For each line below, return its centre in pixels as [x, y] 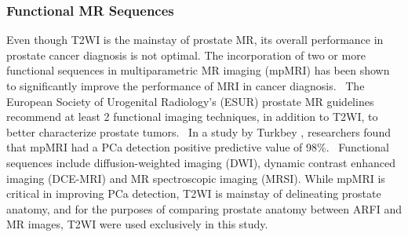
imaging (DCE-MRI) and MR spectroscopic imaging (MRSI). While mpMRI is [196, 178]
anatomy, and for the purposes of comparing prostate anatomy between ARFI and [204, 208]
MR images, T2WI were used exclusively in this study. [137, 224]
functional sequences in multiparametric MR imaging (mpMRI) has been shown [198, 70]
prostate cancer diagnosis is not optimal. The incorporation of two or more [186, 55]
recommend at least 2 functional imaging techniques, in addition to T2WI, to [192, 117]
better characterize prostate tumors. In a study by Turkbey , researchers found [199, 131]
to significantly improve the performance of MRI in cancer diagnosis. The [186, 86]
